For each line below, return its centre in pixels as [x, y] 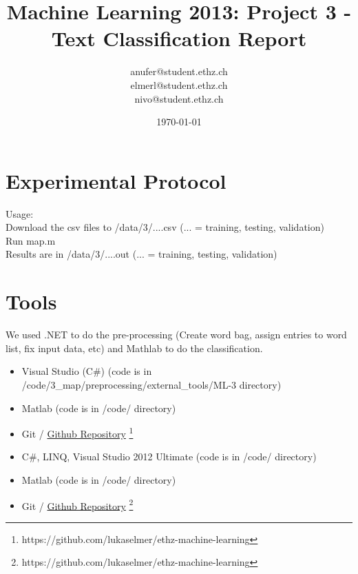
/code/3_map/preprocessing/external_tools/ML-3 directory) [151, 384]
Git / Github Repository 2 [77, 504]
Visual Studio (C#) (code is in [87, 371]
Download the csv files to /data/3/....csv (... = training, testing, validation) [165, 227]
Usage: [20, 213]
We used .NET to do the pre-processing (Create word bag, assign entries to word [176, 335]
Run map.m [31, 240]
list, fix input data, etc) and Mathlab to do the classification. [134, 348]
